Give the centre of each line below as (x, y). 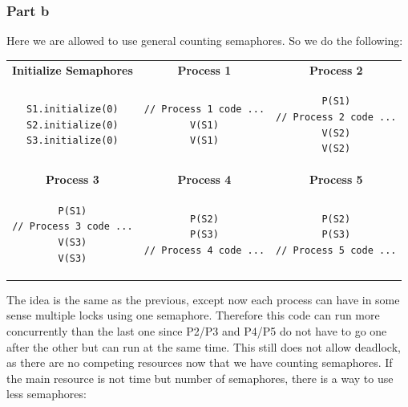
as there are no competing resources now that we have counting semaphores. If (200, 362)
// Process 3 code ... (73, 227)
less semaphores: (46, 394)
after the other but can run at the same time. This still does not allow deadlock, (204, 346)
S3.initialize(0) (73, 141)
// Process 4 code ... (204, 250)
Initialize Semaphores (73, 69)
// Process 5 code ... (336, 250)
